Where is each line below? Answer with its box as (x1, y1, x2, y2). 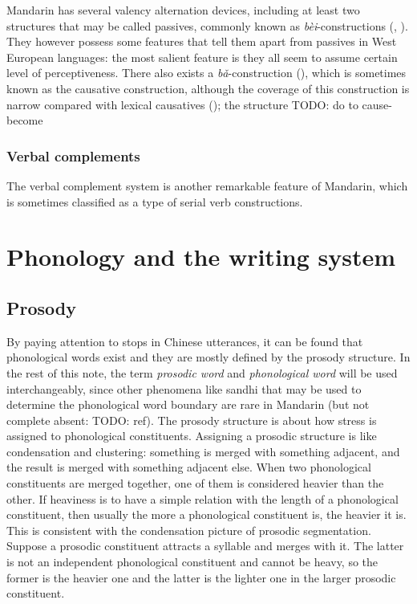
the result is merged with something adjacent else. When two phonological (6, 459, 371, 475)
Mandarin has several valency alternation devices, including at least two (6, 2, 360, 18)
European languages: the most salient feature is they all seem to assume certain (6, 48, 398, 65)
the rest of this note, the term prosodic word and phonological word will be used (6, 364, 398, 381)
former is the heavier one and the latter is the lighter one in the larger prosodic (6, 569, 396, 586)
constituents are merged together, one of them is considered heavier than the (6, 475, 384, 492)
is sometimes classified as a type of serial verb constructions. (6, 193, 303, 210)
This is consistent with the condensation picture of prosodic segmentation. (6, 521, 371, 538)
